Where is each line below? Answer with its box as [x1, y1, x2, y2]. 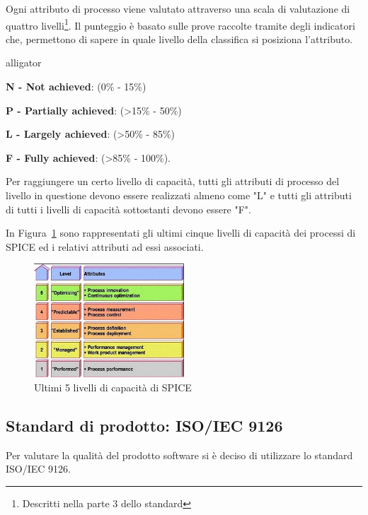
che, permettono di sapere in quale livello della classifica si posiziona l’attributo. [6, 31, 353, 46]
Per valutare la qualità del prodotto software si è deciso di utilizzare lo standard [6, 447, 353, 462]
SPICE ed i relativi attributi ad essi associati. [6, 239, 204, 254]
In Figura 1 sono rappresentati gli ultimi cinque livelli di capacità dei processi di [6, 225, 356, 240]
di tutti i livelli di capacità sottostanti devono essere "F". [6, 201, 252, 216]
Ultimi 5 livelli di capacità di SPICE [34, 379, 192, 394]
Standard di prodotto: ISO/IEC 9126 [6, 414, 283, 436]
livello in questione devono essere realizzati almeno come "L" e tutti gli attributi [6, 188, 352, 202]
